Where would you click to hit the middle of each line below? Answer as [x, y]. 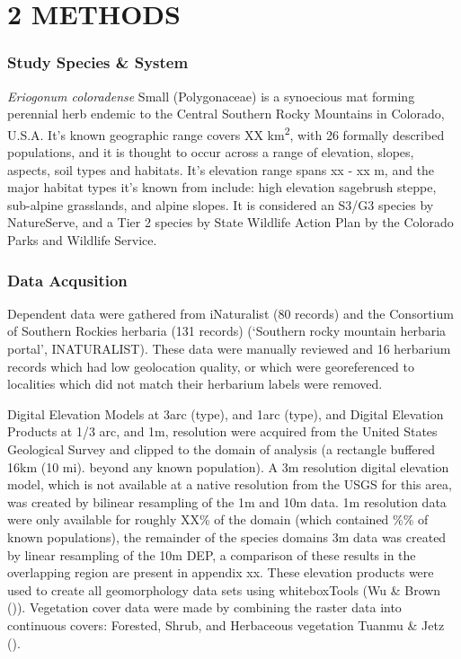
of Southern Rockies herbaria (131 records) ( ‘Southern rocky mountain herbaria [227, 331]
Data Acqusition [67, 280]
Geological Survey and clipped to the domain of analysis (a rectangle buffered [221, 448]
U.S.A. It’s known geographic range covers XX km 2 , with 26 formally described [226, 133]
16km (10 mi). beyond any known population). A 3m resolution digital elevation [228, 466]
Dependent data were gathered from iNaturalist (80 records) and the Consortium [230, 313]
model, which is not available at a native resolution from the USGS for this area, [230, 484]
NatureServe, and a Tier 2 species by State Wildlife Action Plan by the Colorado [230, 222]
